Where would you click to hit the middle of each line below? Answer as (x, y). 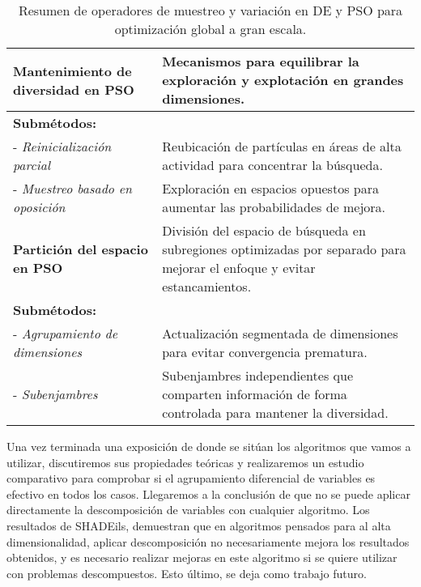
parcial (32, 165)
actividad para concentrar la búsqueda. (272, 165)
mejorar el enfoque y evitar (239, 268)
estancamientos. (207, 286)
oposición (39, 207)
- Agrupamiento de (66, 333)
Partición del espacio (81, 249)
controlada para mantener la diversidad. (275, 413)
